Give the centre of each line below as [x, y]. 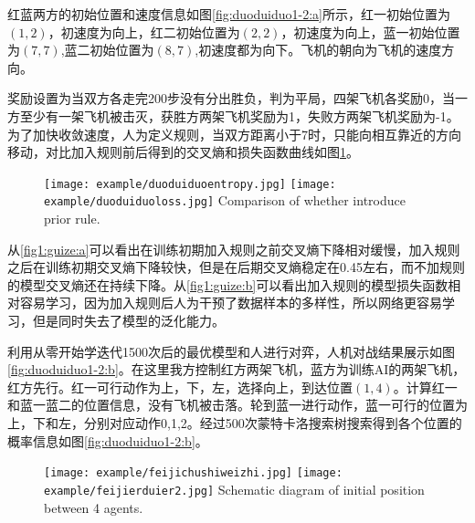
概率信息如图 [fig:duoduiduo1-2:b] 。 [108, 440]
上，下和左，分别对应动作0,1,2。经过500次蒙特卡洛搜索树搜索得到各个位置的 [235, 423]
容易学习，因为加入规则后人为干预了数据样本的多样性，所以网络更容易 [231, 303]
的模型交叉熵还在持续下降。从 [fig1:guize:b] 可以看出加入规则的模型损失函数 [228, 284]
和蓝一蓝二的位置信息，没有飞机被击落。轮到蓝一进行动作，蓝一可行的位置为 [237, 405]
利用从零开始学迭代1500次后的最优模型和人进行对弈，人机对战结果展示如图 [231, 351]
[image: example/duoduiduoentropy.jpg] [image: [190, 184]
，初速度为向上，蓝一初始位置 [370, 31]
